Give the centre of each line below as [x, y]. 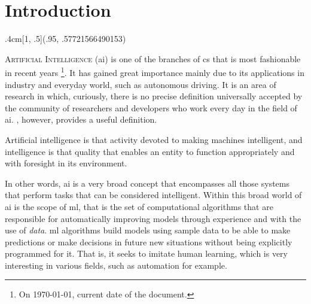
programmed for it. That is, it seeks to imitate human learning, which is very [146, 253]
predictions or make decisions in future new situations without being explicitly [149, 241]
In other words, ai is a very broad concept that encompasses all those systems [147, 183]
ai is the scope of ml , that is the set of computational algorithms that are [139, 206]
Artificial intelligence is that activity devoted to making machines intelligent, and [154, 139]
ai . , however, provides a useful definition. [81, 119]
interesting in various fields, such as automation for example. [116, 265]
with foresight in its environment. [66, 163]
